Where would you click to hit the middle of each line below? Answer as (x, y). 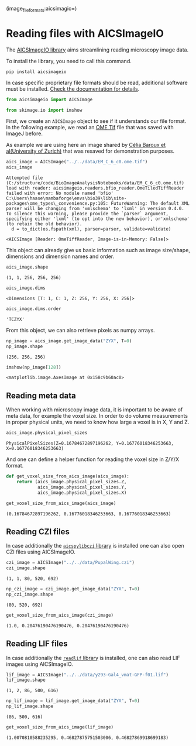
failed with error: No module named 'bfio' (60, 193)
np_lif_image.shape (30, 707)
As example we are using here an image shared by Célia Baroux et (86, 145)
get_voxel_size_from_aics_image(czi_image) (60, 615)
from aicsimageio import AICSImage (49, 99)
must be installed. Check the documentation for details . (73, 89)
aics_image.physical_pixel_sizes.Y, (82, 487)
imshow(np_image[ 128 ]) (34, 367)
